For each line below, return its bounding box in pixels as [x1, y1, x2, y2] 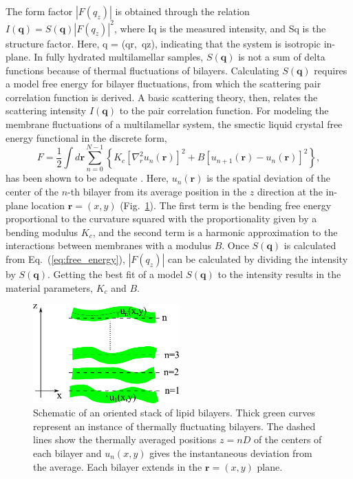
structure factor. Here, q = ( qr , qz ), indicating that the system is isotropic [6, 36, 321, 50]
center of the [6, 184, 59, 198]
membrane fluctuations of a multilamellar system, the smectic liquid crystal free [6, 117, 343, 131]
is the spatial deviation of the [206, 171, 330, 185]
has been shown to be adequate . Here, [6, 171, 169, 185]
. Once [222, 238, 249, 253]
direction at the [257, 184, 323, 198]
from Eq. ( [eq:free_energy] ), [6, 251, 125, 266]
